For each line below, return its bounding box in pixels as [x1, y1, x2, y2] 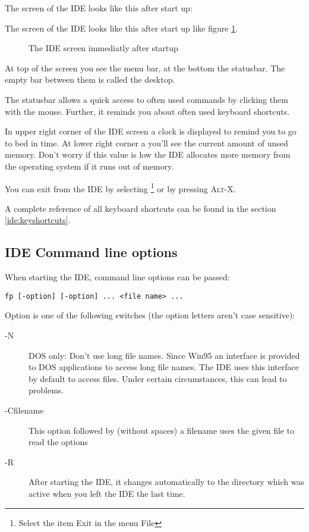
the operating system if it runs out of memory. [5, 159, 174, 172]
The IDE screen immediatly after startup [29, 42, 178, 54]
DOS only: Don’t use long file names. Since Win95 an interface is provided [29, 349, 300, 361]
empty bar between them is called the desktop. [5, 73, 175, 86]
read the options [29, 436, 88, 448]
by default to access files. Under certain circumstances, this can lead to [29, 372, 287, 384]
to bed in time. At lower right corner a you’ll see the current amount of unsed [5, 136, 288, 149]
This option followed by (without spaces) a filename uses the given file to [29, 424, 295, 436]
